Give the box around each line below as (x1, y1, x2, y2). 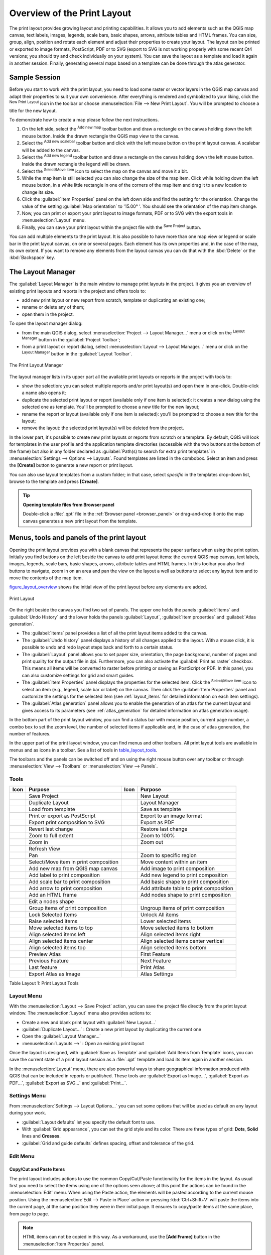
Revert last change (28, 825, 73, 832)
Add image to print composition (140, 865, 215, 872)
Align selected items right (140, 931, 201, 938)
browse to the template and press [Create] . (9, 478, 99, 484)
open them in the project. (22, 311, 74, 317)
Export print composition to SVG (28, 819, 105, 826)
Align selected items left (28, 931, 86, 938)
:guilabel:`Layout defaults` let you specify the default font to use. (22, 1119, 156, 1125)
